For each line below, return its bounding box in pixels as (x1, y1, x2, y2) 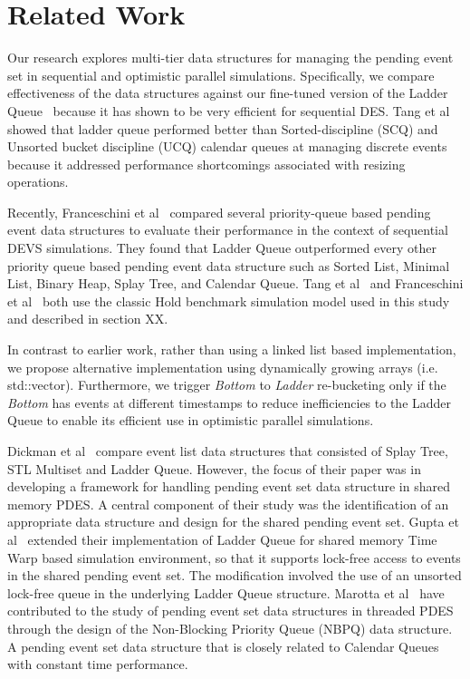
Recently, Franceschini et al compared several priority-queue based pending (7, 202, 431, 221)
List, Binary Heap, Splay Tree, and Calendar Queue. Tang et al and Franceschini (7, 274, 464, 293)
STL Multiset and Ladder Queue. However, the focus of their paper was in (7, 459, 421, 478)
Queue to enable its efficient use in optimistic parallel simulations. (7, 411, 374, 430)
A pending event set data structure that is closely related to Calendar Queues (7, 636, 439, 655)
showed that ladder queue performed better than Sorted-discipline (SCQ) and (7, 119, 438, 138)
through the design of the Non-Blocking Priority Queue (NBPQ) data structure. (7, 618, 453, 637)
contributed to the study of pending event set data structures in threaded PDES (7, 601, 454, 620)
